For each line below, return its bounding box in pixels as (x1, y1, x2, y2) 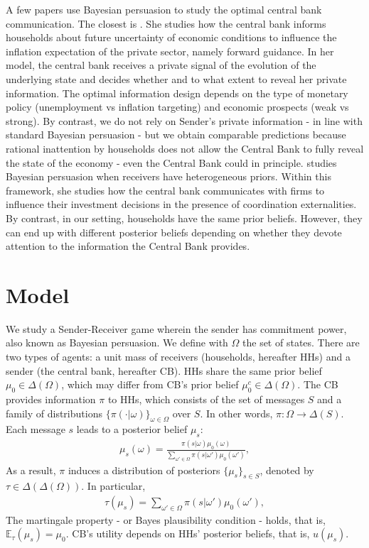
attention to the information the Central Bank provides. (6, 239, 250, 253)
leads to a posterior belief (76, 422, 188, 437)
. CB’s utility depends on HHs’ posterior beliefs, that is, (65, 526, 310, 541)
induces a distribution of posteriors (68, 462, 220, 477)
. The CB (297, 377, 338, 392)
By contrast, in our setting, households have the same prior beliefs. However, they (6, 210, 363, 225)
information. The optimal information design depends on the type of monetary (6, 85, 348, 100)
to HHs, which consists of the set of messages (107, 391, 305, 406)
